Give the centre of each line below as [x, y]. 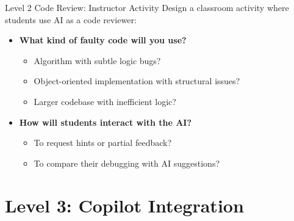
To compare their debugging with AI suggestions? [127, 163]
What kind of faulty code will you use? [103, 40]
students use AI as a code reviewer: [71, 19]
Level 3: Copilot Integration [124, 205]
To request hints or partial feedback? [103, 143]
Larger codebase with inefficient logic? [105, 101]
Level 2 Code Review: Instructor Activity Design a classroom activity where [147, 7]
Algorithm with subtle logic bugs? [97, 60]
